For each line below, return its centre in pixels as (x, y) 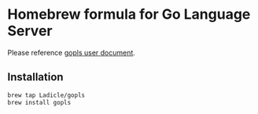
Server (30, 31)
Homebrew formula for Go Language (129, 14)
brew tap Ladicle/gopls (46, 95)
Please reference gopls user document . (71, 52)
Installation (35, 77)
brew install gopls (39, 102)
